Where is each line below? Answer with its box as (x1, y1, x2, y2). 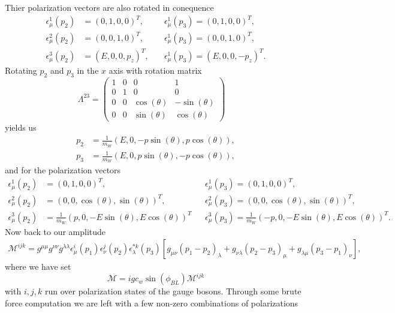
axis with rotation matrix (108, 64, 202, 77)
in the (77, 64, 99, 77)
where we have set (5, 260, 71, 273)
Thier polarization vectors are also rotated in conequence (5, 1, 214, 13)
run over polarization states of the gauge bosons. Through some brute (44, 285, 301, 297)
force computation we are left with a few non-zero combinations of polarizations (5, 297, 298, 309)
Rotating (5, 64, 37, 77)
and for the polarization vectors (5, 164, 121, 176)
